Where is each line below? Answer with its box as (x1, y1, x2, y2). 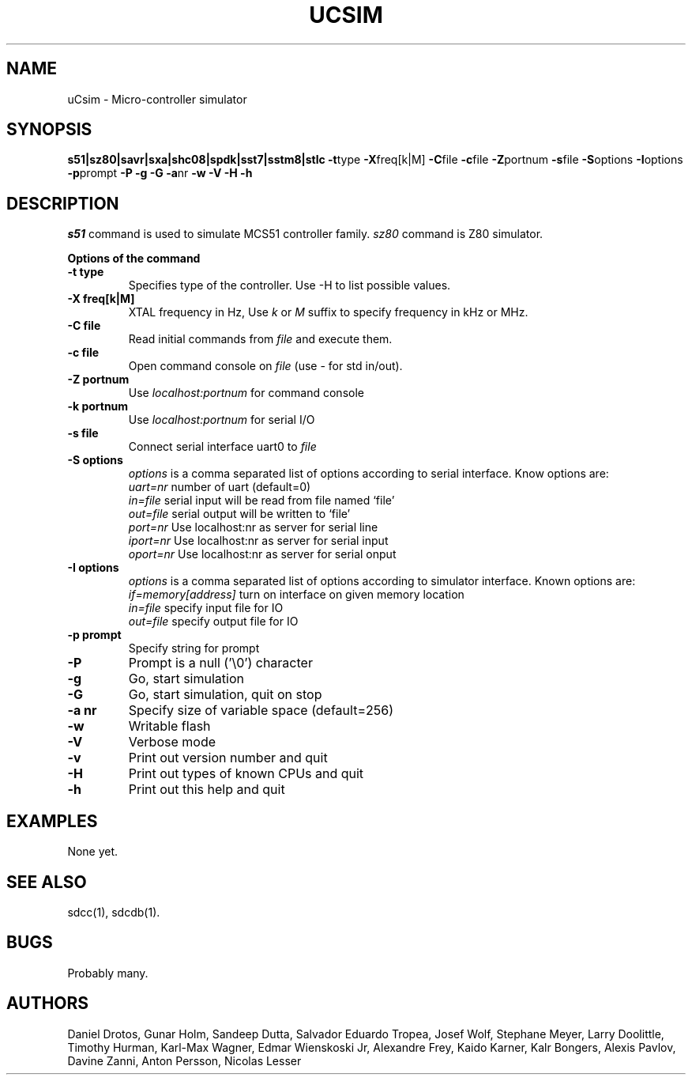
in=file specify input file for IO (128, 601, 284, 615)
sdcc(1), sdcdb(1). (67, 905, 160, 919)
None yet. (67, 845, 118, 859)
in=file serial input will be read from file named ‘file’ (128, 493, 395, 508)
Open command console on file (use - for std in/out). (128, 359, 403, 373)
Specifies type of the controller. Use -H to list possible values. (128, 278, 451, 293)
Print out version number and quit (128, 750, 328, 766)
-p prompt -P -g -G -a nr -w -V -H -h (67, 166, 253, 180)
